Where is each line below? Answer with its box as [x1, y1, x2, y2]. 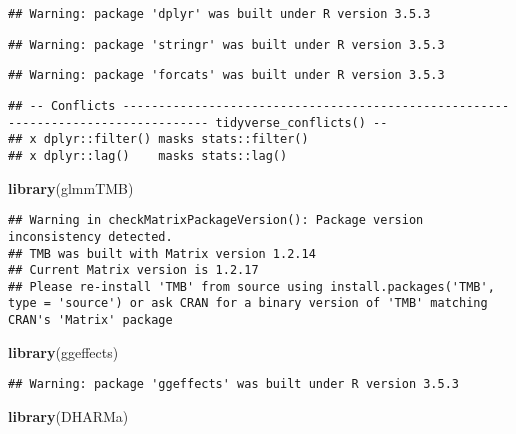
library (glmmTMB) [8, 177, 134, 198]
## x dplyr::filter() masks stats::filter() [8, 132, 309, 147]
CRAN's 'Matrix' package [8, 313, 173, 328]
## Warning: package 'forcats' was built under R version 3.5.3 [8, 68, 445, 83]
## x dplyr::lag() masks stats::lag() [8, 148, 288, 163]
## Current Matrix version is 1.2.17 [8, 263, 259, 278]
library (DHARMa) [8, 406, 129, 427]
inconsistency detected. [8, 229, 173, 244]
